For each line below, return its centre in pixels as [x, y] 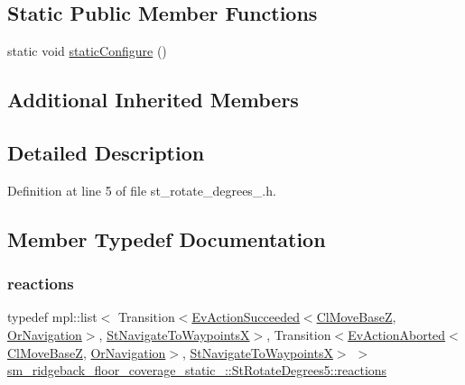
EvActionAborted [397, 334]
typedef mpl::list [52, 317]
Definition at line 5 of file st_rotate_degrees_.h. [142, 190]
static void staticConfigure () [87, 51]
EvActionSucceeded [246, 317]
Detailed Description [106, 152]
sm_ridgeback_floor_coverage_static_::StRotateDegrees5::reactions [197, 370]
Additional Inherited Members [153, 100]
